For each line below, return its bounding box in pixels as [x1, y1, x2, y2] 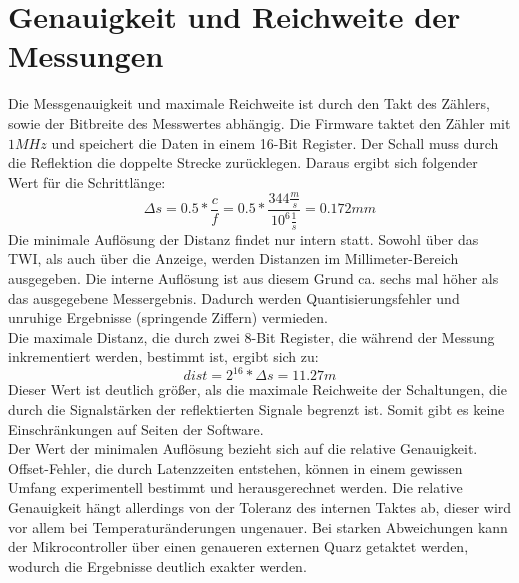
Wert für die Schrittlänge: [8, 171, 166, 192]
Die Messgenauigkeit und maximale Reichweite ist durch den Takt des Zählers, [8, 93, 490, 114]
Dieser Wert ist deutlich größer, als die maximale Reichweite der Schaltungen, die [8, 379, 507, 400]
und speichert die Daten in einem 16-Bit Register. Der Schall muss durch [51, 132, 499, 153]
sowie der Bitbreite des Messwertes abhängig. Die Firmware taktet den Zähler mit [8, 112, 511, 133]
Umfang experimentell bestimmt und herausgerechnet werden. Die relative [8, 477, 463, 498]
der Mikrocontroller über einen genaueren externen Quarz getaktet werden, [8, 536, 469, 557]
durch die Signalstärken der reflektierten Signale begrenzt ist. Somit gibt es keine [8, 399, 505, 420]
